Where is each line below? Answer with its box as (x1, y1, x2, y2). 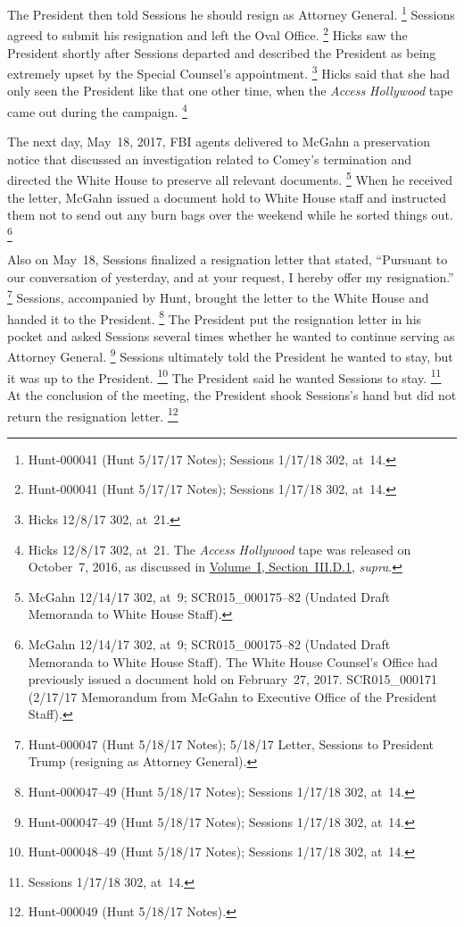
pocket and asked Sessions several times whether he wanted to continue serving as (7, 326, 455, 345)
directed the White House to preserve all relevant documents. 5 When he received (7, 168, 452, 189)
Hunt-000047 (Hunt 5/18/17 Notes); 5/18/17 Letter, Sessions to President (28, 734, 435, 753)
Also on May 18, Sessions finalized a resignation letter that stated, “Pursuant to (7, 250, 448, 269)
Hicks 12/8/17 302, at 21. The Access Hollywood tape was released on (28, 539, 411, 558)
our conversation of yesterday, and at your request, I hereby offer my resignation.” (7, 267, 454, 286)
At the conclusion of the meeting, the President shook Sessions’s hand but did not (7, 385, 457, 404)
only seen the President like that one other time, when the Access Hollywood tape (7, 81, 453, 100)
